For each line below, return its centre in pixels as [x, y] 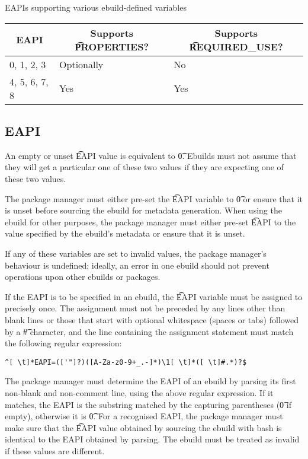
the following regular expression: [63, 343]
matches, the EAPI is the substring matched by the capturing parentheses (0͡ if [148, 404]
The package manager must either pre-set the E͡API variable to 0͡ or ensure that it [154, 198]
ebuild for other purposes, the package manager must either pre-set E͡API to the [150, 221]
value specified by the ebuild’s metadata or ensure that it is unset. [125, 233]
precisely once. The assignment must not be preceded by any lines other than [145, 308]
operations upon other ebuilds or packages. [83, 277]
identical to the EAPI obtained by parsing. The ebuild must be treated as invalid [152, 439]
